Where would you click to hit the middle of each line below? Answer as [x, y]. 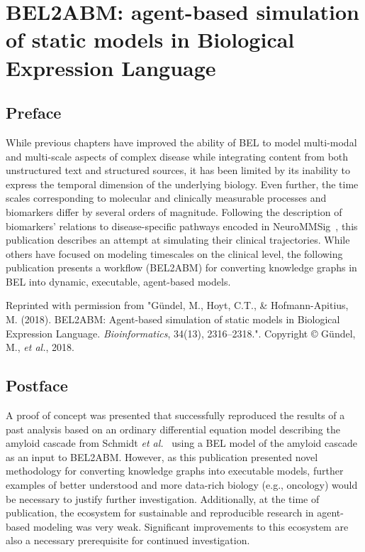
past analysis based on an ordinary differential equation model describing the [173, 429]
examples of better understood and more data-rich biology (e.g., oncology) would [182, 485]
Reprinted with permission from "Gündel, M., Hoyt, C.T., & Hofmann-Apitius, [177, 305]
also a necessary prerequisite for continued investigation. [128, 540]
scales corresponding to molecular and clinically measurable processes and [166, 198]
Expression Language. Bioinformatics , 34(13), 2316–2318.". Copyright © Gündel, [181, 333]
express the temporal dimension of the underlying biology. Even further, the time [182, 184]
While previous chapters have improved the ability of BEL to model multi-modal [181, 142]
